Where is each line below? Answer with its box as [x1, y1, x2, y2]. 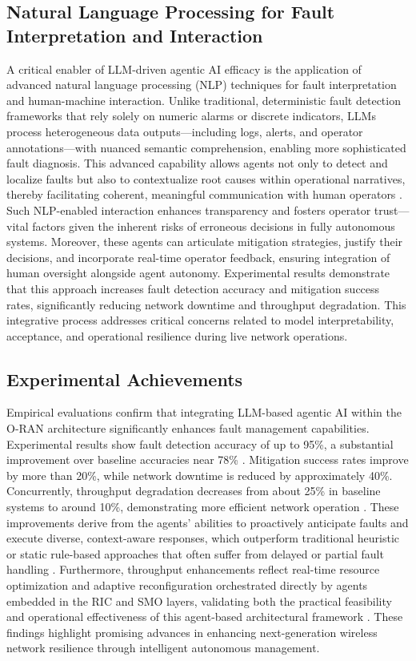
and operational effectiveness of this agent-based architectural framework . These [6, 608, 403, 625]
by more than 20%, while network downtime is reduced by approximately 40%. [6, 466, 393, 483]
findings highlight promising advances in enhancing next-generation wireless [6, 623, 378, 640]
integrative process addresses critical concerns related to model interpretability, [6, 312, 394, 328]
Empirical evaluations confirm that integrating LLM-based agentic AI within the [6, 404, 402, 421]
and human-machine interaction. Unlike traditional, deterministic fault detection [6, 91, 401, 108]
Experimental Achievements [6, 366, 243, 391]
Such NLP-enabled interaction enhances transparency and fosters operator [6, 201, 371, 218]
